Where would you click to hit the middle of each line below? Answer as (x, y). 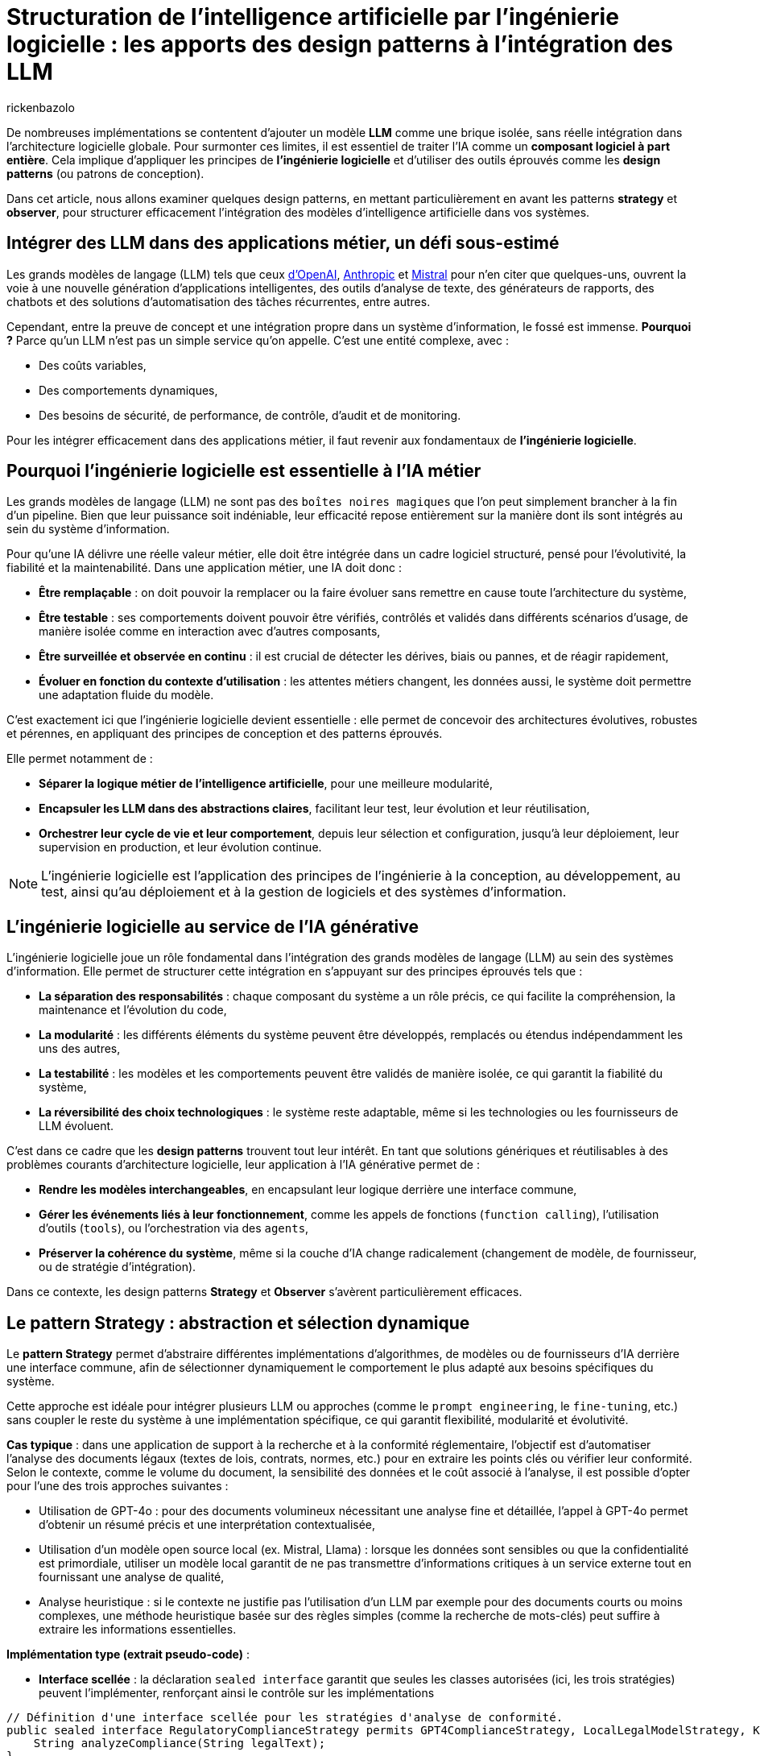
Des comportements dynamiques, (128, 390)
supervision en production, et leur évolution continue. (180, 847)
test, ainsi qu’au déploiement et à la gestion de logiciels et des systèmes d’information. (304, 892)
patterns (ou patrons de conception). (105, 173)
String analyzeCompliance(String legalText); (180, 1744)
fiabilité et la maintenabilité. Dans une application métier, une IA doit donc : (204, 568)
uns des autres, (80, 1049)
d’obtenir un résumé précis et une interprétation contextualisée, (207, 1525)
